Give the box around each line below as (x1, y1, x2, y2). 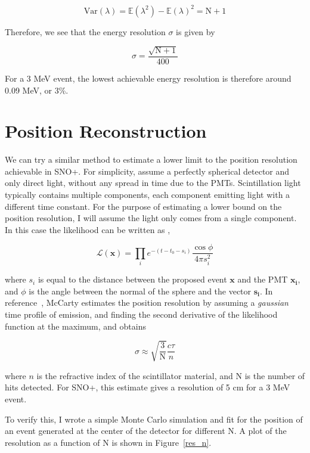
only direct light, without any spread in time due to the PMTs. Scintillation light (5, 176, 301, 189)
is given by (176, 25, 215, 38)
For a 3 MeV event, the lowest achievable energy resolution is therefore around (5, 72, 292, 84)
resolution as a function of (5, 436, 100, 448)
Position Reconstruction (5, 119, 207, 143)
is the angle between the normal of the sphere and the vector (29, 284, 252, 297)
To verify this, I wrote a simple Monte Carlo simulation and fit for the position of (5, 412, 303, 425)
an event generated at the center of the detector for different (5, 424, 225, 437)
